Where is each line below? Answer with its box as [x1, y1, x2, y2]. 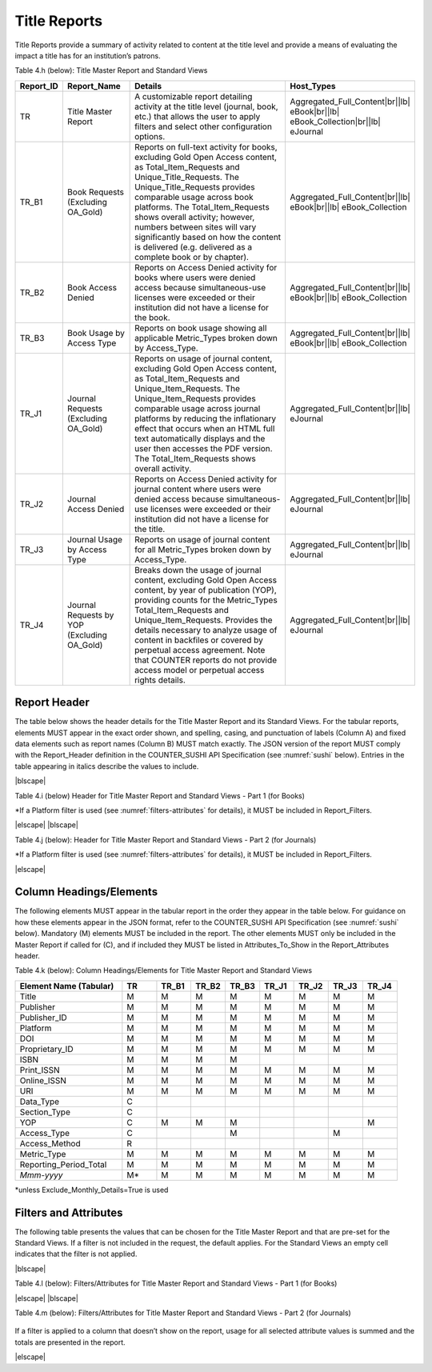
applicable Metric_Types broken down [134, 332, 278, 343]
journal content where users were [134, 483, 262, 494]
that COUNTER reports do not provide [134, 654, 278, 666]
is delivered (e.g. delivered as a [134, 241, 252, 252]
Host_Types [290, 80, 336, 91]
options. [134, 130, 166, 142]
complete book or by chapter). [134, 251, 250, 262]
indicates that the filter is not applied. [14, 1249, 138, 1259]
